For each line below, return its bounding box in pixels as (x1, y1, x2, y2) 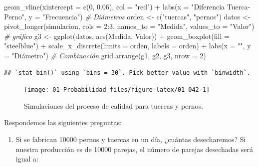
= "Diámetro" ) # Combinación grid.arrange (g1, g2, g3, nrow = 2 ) (4, 50, 206, 60)
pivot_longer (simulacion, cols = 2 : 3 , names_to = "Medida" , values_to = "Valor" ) (4, 21, 255, 31)
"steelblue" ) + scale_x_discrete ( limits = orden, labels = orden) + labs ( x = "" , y (4, 40, 251, 51)
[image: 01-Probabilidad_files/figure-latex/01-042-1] (24, 86, 210, 94)
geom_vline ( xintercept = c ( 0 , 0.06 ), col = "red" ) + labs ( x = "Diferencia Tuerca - (4, 1, 251, 11)
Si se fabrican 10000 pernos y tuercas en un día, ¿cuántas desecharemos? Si (15, 134, 246, 144)
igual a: (15, 154, 38, 164)
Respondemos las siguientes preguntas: (4, 117, 122, 128)
